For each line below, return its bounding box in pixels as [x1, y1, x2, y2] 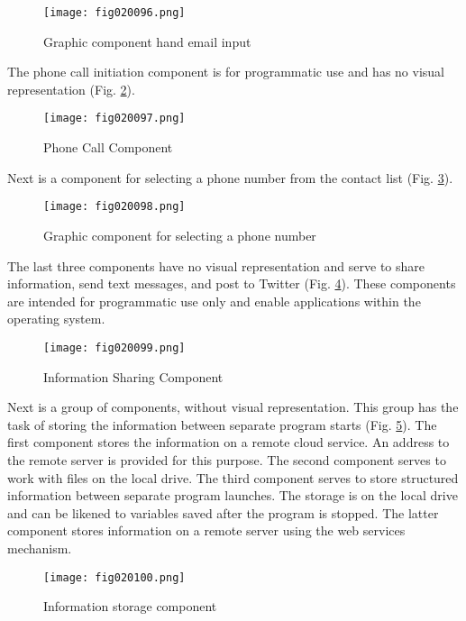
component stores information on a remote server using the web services [7, 521, 406, 540]
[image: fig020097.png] [43, 112, 186, 125]
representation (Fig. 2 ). [7, 79, 135, 98]
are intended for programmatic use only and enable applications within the [7, 291, 421, 310]
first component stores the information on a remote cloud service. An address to [7, 433, 450, 452]
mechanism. [7, 538, 72, 557]
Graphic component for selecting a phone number [43, 225, 316, 244]
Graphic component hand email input [43, 32, 251, 50]
